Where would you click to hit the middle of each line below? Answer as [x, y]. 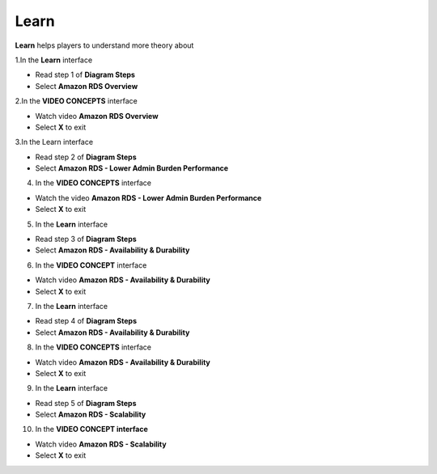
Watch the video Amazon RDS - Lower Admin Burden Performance [148, 197]
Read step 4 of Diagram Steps [86, 321]
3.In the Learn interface [54, 142]
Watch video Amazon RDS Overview [97, 116]
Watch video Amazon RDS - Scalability [101, 444]
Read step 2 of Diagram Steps [86, 157]
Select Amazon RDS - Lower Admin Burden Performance [132, 168]
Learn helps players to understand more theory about [104, 45]
